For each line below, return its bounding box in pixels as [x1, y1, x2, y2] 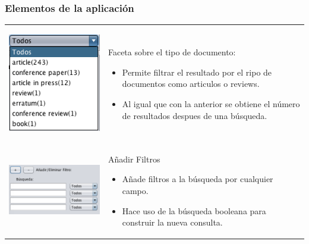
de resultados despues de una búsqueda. [122, 109, 267, 121]
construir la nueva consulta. [122, 216, 223, 229]
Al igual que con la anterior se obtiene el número [122, 98, 300, 110]
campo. [122, 184, 149, 196]
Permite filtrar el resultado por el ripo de [122, 65, 272, 78]
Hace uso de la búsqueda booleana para [122, 204, 266, 217]
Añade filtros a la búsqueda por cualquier [122, 173, 273, 185]
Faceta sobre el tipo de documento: [108, 46, 236, 58]
